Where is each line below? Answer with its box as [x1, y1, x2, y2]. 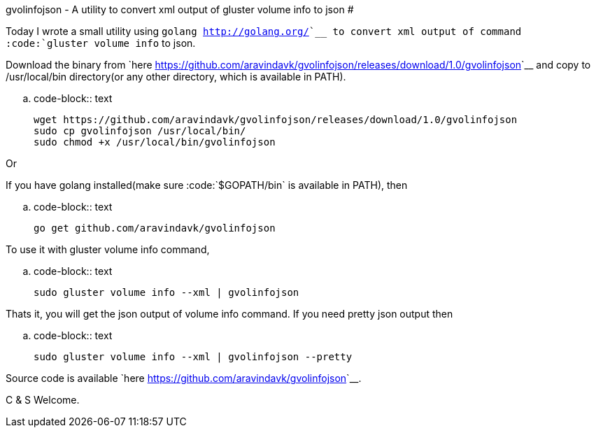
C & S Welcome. [6, 394, 80, 406]
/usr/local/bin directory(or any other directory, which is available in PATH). [6, 71, 346, 83]
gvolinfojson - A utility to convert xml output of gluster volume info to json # [6, 3, 354, 15]
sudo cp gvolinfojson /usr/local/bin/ [34, 125, 246, 136]
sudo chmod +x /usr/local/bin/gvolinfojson [34, 136, 276, 148]
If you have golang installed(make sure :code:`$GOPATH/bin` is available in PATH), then [6, 179, 408, 191]
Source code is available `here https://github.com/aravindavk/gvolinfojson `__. [6, 372, 362, 384]
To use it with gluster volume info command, [6, 243, 210, 255]
